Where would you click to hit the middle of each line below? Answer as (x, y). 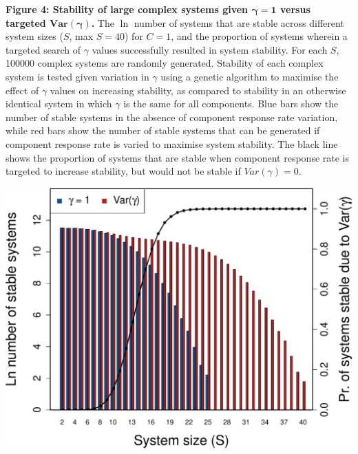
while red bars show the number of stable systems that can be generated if (163, 130)
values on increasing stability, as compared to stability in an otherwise (198, 90)
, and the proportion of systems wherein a (259, 36)
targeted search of (43, 49)
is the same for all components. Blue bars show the (231, 104)
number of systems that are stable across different (239, 22)
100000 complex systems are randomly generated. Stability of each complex (165, 63)
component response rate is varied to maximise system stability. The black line (172, 143)
